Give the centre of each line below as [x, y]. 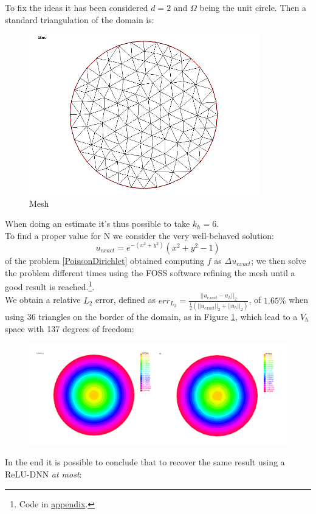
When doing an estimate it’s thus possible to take [98, 224]
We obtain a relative [43, 300]
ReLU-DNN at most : [43, 474]
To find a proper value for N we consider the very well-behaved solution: [139, 235]
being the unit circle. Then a [253, 7]
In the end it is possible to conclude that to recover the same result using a [145, 462]
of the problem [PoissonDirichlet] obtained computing [105, 260]
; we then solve [279, 260]
